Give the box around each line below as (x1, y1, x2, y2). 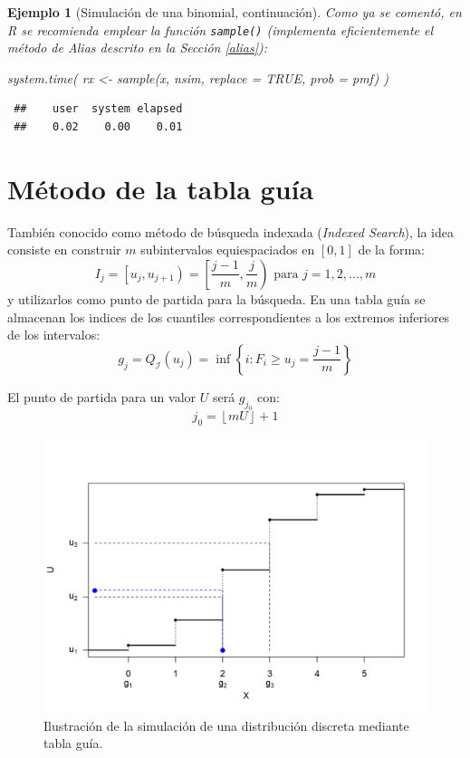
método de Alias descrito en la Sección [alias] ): (7, 38, 268, 57)
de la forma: (358, 240, 425, 259)
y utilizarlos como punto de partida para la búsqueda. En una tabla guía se (7, 289, 426, 308)
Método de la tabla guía (7, 169, 314, 206)
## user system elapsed (14, 102, 183, 116)
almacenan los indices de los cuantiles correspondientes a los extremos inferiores (7, 307, 450, 326)
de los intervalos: (7, 325, 101, 344)
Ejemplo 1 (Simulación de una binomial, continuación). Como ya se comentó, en (7, 3, 462, 21)
